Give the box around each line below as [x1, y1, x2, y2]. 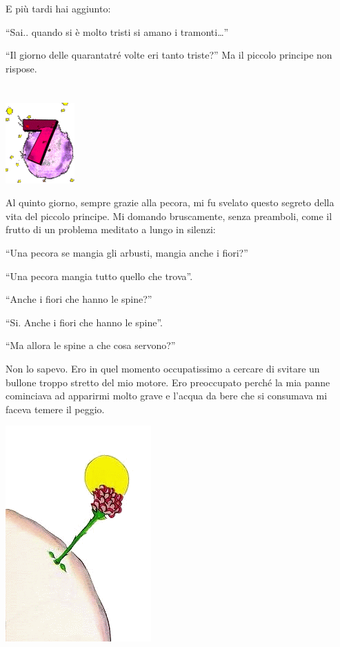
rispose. [6, 61, 37, 75]
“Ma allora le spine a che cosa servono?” [6, 338, 176, 352]
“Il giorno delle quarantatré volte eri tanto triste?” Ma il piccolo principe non [6, 48, 332, 62]
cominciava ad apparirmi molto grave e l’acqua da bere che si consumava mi [6, 388, 328, 403]
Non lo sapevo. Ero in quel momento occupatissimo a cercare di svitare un [6, 361, 320, 375]
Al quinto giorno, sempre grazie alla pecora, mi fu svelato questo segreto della [6, 195, 334, 210]
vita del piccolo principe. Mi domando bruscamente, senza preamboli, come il [6, 208, 332, 223]
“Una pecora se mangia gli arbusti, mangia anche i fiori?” [6, 245, 248, 259]
